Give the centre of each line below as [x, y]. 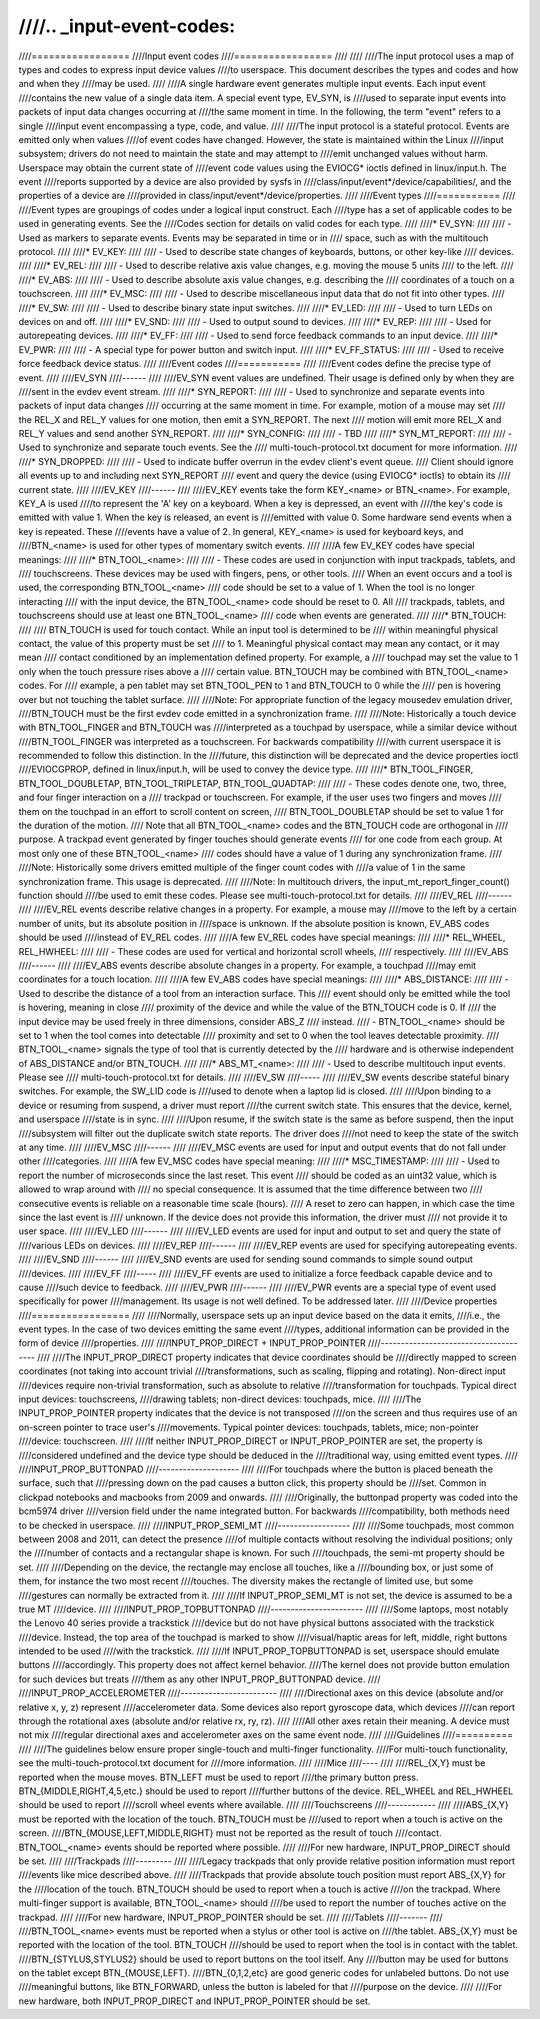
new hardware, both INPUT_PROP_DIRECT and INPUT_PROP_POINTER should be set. [194, 2001]
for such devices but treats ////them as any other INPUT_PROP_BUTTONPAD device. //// [199, 1679]
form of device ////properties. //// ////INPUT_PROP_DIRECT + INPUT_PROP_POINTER [192, 1343]
